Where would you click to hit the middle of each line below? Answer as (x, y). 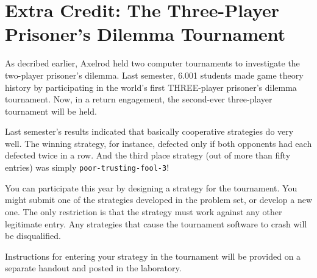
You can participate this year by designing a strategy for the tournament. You (151, 187)
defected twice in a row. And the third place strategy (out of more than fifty (148, 155)
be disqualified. (33, 236)
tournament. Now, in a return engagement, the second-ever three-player (139, 99)
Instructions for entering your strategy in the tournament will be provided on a (153, 256)
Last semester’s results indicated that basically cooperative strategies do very (149, 131)
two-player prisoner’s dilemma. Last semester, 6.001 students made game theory (154, 75)
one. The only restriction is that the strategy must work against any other (144, 211)
